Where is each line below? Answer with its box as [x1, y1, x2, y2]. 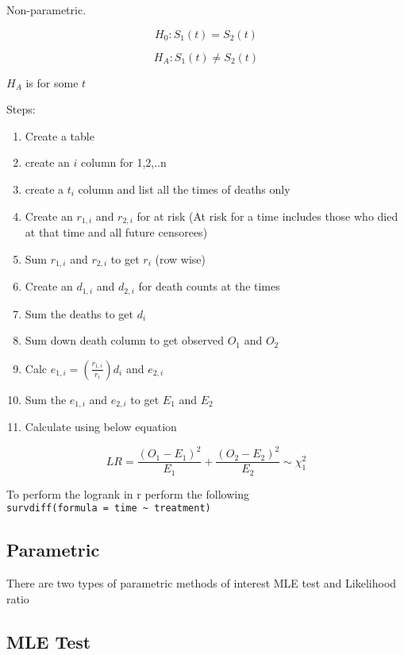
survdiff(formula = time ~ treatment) [6, 503, 211, 514]
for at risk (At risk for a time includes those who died [137, 207, 398, 224]
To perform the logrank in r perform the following [6, 485, 249, 502]
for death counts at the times [138, 278, 280, 295]
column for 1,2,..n [81, 154, 167, 171]
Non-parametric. [6, 2, 87, 17]
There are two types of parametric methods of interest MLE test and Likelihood [6, 575, 397, 591]
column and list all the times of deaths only [78, 180, 290, 197]
